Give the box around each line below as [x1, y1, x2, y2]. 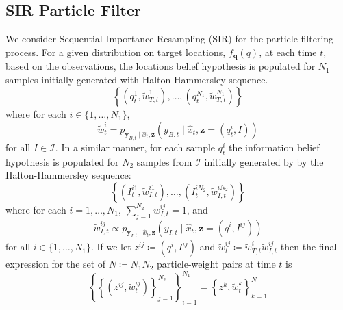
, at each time [259, 44, 317, 59]
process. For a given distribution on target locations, [5, 44, 226, 59]
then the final [280, 240, 338, 254]
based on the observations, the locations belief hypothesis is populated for [5, 59, 316, 73]
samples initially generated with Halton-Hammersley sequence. [5, 72, 268, 86]
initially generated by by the [204, 154, 324, 168]
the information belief [228, 140, 320, 154]
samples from [136, 154, 192, 168]
